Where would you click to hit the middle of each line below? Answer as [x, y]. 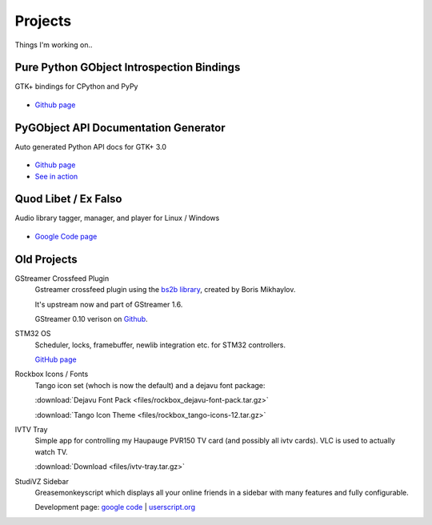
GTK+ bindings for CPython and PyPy [76, 86]
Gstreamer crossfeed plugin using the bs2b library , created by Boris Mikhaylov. [165, 290]
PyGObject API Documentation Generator [120, 128]
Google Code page [66, 236]
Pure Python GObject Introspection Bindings [128, 68]
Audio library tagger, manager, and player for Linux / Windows [117, 218]
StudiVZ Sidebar [42, 481]
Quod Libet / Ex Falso [68, 199]
